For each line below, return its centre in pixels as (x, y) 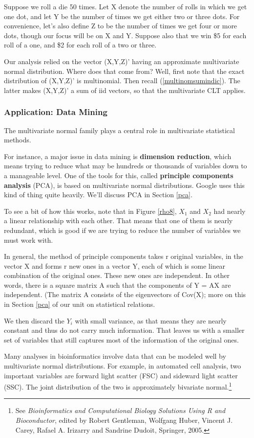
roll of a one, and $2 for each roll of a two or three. (80, 45)
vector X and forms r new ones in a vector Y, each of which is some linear (115, 265)
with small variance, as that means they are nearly (151, 320)
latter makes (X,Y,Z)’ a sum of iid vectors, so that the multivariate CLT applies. (125, 90)
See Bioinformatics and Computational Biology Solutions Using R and (120, 410)
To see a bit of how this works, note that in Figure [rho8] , (90, 211)
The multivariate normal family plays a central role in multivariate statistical (119, 130)
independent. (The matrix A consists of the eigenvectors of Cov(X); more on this (125, 294)
